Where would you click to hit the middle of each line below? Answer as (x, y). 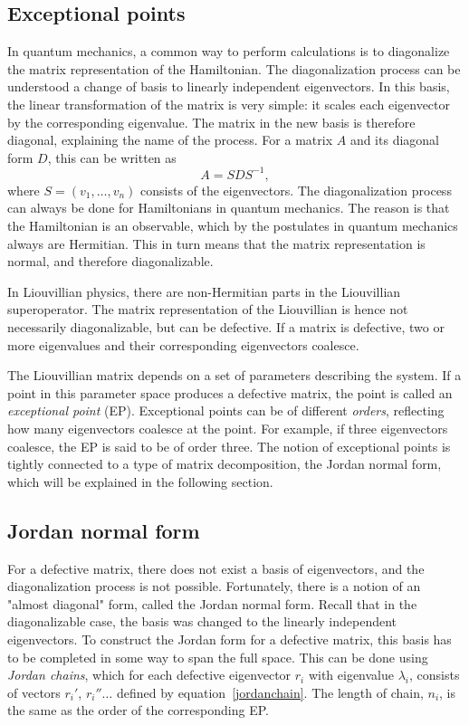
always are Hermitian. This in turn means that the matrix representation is (216, 243)
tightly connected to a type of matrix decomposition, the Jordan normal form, (225, 464)
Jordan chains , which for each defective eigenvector (149, 675)
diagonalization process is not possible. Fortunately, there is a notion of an (214, 586)
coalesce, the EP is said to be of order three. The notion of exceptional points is (229, 446)
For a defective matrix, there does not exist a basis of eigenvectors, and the (216, 568)
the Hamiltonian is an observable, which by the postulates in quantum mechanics (233, 226)
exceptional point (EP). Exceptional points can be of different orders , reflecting (226, 410)
